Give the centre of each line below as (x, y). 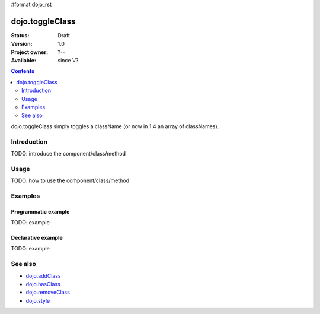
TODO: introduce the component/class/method (68, 153)
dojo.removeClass (48, 292)
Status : (20, 35)
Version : (22, 44)
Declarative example (37, 238)
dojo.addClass (44, 275)
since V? (68, 61)
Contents (23, 71)
